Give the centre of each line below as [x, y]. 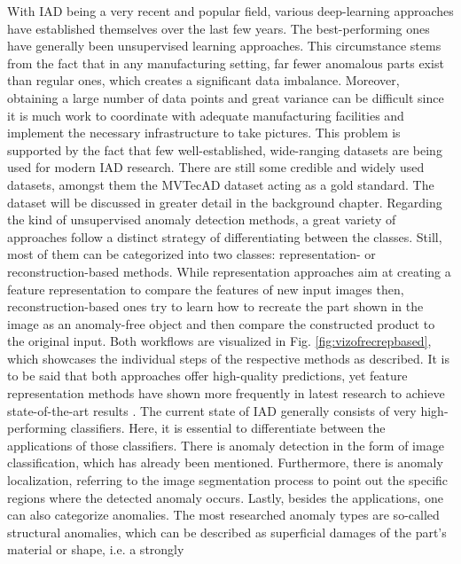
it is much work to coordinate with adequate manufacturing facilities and [206, 115]
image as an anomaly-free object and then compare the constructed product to [221, 323]
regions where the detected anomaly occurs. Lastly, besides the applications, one [225, 497]
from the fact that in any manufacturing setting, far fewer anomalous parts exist [226, 63]
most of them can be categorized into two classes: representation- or [191, 254]
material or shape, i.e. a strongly [96, 549]
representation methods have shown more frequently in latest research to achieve [226, 393]
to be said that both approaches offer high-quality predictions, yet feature [207, 376]
